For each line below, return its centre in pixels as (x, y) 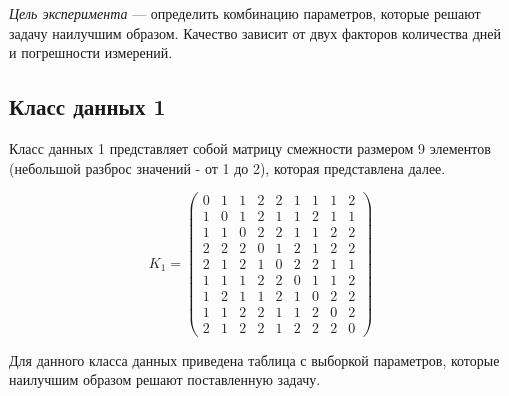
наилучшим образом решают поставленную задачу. (165, 379)
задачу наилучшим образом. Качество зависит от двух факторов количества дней (255, 32)
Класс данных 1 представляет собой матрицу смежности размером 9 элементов (250, 147)
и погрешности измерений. (91, 52)
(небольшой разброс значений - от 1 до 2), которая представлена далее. (227, 167)
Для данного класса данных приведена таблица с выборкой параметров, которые (254, 359)
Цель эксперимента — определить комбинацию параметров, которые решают (245, 13)
